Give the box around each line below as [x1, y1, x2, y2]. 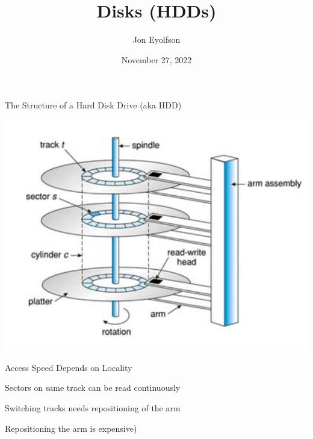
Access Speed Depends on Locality [5, 361, 132, 373]
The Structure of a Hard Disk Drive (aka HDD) [5, 99, 182, 111]
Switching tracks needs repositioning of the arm [5, 401, 181, 414]
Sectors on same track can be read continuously [5, 381, 181, 394]
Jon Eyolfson [132, 33, 181, 46]
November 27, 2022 [121, 53, 192, 66]
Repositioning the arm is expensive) [5, 422, 137, 434]
